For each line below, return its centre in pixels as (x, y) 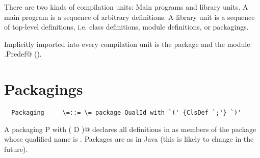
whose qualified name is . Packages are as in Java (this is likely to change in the (129, 139)
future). (16, 149)
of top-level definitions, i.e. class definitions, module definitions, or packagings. (126, 27)
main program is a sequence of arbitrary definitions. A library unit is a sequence (129, 17)
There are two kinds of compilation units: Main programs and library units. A (126, 7)
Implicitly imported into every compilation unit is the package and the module (127, 44)
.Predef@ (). (23, 54)
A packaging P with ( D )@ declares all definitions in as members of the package (130, 129)
